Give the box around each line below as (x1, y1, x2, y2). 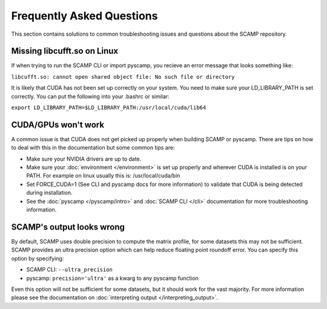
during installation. (26, 189, 73, 196)
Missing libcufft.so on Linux (11, 46, 118, 56)
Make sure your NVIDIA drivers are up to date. (26, 155, 142, 162)
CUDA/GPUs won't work (11, 119, 105, 130)
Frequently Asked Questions (11, 9, 158, 22)
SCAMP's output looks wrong (11, 222, 125, 232)
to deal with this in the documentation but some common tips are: (11, 144, 175, 151)
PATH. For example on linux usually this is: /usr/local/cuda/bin (26, 172, 180, 179)
